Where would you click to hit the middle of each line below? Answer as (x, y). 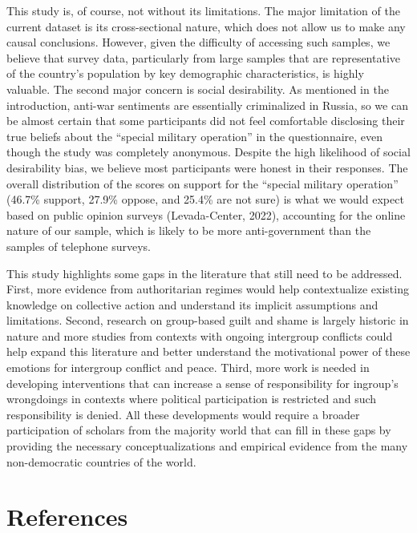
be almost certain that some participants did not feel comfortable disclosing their (206, 121)
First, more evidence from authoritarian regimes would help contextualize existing (208, 289)
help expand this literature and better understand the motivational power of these (208, 351)
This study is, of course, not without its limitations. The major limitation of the (203, 10)
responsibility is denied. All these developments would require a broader (183, 414)
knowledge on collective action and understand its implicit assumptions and (192, 304)
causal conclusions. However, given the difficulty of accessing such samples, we (198, 42)
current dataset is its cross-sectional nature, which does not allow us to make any (206, 26)
